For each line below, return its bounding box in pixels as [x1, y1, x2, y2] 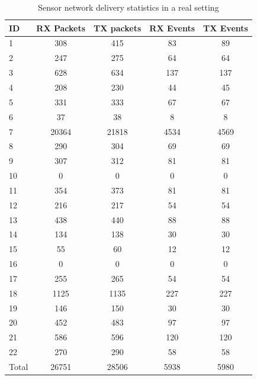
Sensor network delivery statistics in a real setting [38, 1, 219, 13]
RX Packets [36, 21, 86, 34]
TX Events [203, 21, 248, 34]
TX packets [94, 21, 142, 34]
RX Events [149, 21, 195, 34]
